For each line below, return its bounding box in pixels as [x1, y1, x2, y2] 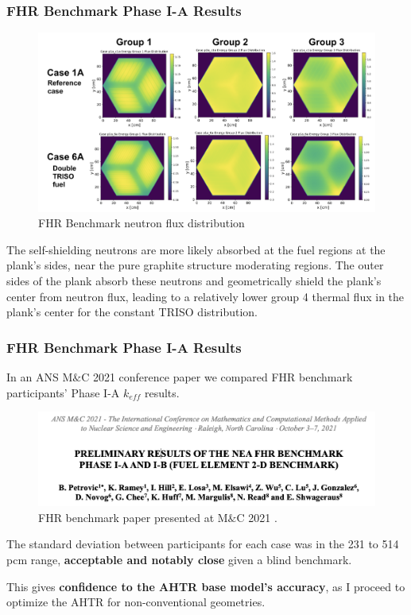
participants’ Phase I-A [6, 384, 120, 400]
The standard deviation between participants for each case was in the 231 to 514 [6, 536, 399, 552]
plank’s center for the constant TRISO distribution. [6, 304, 258, 320]
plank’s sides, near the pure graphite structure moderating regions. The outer [6, 257, 384, 273]
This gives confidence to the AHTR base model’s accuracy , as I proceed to [6, 578, 405, 594]
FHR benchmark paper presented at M [38, 509, 228, 525]
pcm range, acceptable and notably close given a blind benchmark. [6, 551, 352, 567]
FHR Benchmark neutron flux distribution [38, 215, 245, 231]
